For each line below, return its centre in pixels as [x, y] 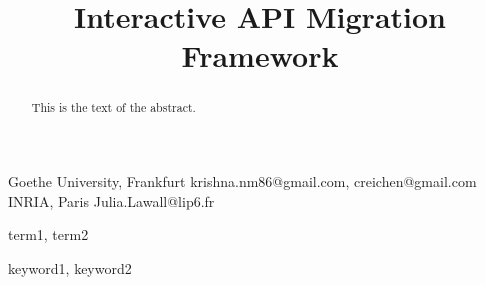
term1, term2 [48, 234]
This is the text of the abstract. [113, 107]
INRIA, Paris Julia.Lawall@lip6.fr [111, 200]
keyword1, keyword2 [70, 267]
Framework [260, 55]
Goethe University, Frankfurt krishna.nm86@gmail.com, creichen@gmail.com [242, 181]
